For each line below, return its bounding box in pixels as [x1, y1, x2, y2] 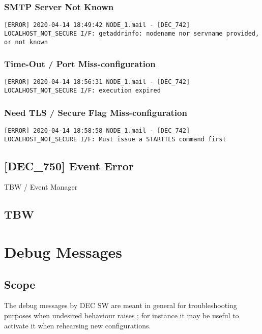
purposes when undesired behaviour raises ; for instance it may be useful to [4, 310, 239, 320]
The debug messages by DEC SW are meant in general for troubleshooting [4, 300, 237, 311]
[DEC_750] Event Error [4, 158, 134, 173]
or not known [4, 38, 48, 46]
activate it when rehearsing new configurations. [4, 320, 151, 330]
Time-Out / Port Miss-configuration [4, 57, 156, 70]
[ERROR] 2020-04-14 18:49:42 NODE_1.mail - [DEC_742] [4, 21, 190, 29]
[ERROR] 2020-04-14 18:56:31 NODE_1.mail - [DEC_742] [4, 78, 190, 86]
